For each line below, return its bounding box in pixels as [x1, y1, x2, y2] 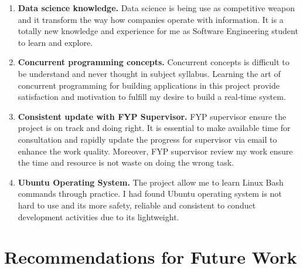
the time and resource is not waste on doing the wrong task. [18, 156, 234, 169]
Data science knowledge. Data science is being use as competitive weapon [18, 2, 295, 14]
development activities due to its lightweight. [18, 210, 179, 223]
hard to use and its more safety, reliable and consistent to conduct [18, 199, 256, 211]
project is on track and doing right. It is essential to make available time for [18, 122, 291, 134]
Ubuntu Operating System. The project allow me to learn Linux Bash [18, 176, 284, 188]
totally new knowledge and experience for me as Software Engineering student [18, 25, 298, 37]
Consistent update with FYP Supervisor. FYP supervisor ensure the [18, 110, 287, 122]
